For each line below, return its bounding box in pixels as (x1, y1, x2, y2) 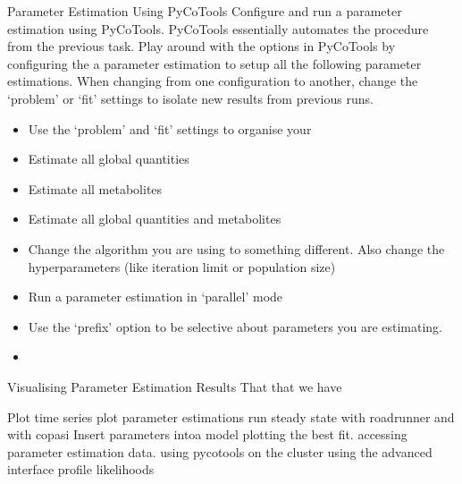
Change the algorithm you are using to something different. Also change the (28, 239, 445, 258)
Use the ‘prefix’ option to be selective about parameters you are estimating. (28, 317, 443, 335)
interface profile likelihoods (7, 460, 155, 479)
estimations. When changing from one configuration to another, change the (7, 72, 418, 90)
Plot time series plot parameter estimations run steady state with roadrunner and (7, 407, 455, 426)
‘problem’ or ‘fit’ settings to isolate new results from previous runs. (7, 89, 374, 107)
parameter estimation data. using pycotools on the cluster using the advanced (7, 442, 433, 461)
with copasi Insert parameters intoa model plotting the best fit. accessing (7, 425, 407, 444)
